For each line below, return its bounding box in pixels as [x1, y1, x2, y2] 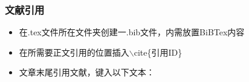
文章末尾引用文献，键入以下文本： [19, 66, 155, 78]
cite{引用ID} [134, 45, 183, 58]
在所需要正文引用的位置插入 [19, 45, 129, 58]
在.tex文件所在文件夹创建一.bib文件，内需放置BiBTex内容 [19, 26, 245, 38]
